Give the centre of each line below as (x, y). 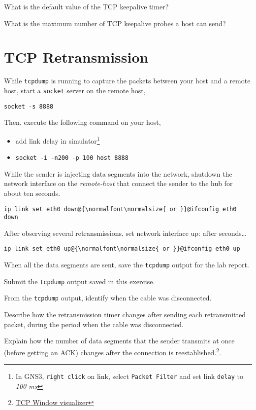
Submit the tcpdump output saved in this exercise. (80, 281)
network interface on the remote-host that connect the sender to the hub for (118, 183)
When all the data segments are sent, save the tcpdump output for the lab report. (127, 265)
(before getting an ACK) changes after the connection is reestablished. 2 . (113, 351)
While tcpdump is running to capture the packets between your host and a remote (127, 81)
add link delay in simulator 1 (58, 140)
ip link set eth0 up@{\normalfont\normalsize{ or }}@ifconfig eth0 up (122, 249)
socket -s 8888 (29, 106)
